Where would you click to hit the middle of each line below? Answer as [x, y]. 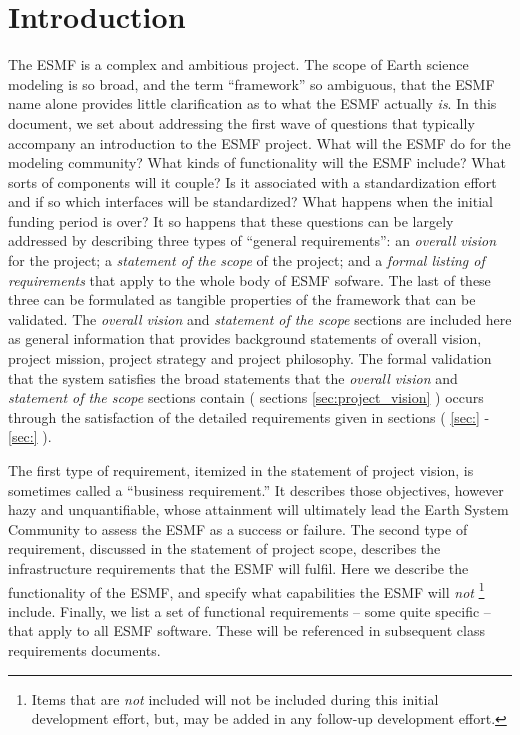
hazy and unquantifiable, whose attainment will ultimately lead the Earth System [258, 509]
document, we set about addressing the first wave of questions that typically [241, 122]
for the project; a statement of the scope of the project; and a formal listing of [246, 260]
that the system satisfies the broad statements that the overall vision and [233, 377]
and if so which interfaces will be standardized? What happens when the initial [250, 201]
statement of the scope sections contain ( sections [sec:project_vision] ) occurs [246, 397]
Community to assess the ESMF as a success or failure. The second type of [238, 528]
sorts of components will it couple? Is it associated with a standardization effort [252, 181]
